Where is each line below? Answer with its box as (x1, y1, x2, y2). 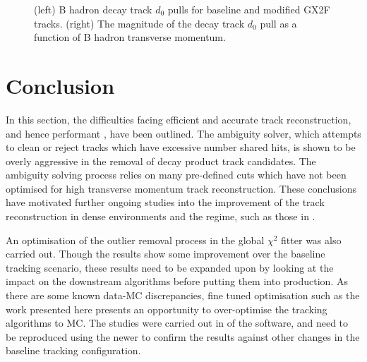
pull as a (260, 16, 297, 30)
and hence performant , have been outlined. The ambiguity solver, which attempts (6, 126, 361, 140)
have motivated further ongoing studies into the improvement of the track (6, 195, 325, 210)
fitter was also (281, 232, 342, 247)
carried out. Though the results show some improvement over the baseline (6, 246, 325, 261)
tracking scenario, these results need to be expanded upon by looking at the (6, 260, 334, 274)
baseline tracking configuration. (6, 343, 141, 358)
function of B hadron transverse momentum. (34, 30, 226, 44)
